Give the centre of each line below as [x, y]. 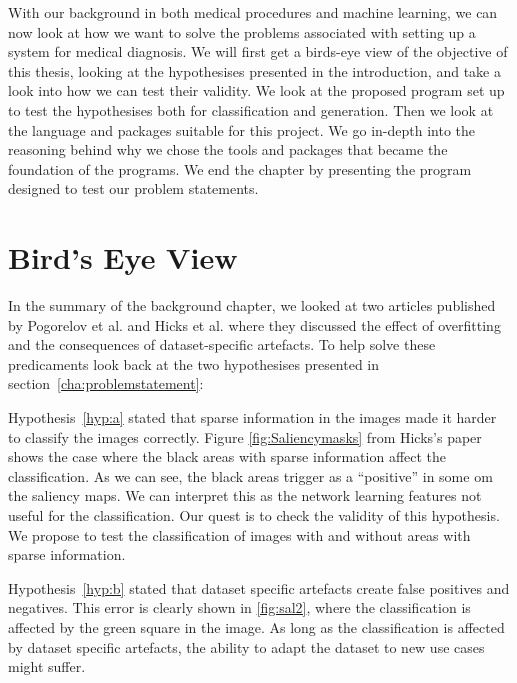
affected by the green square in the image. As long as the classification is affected [256, 626]
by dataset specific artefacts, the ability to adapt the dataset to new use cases [246, 646]
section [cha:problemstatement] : [106, 383]
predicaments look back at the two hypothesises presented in [194, 363]
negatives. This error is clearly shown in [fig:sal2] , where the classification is [239, 607]
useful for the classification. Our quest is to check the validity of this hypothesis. [254, 515]
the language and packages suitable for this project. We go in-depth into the [241, 129]
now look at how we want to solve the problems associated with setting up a [242, 31]
